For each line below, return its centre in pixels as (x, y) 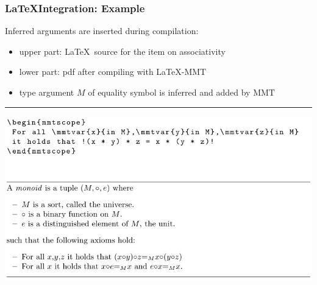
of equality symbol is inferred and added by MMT (181, 92)
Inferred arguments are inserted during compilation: (102, 31)
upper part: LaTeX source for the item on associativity (122, 51)
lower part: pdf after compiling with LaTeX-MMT (113, 72)
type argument (47, 92)
